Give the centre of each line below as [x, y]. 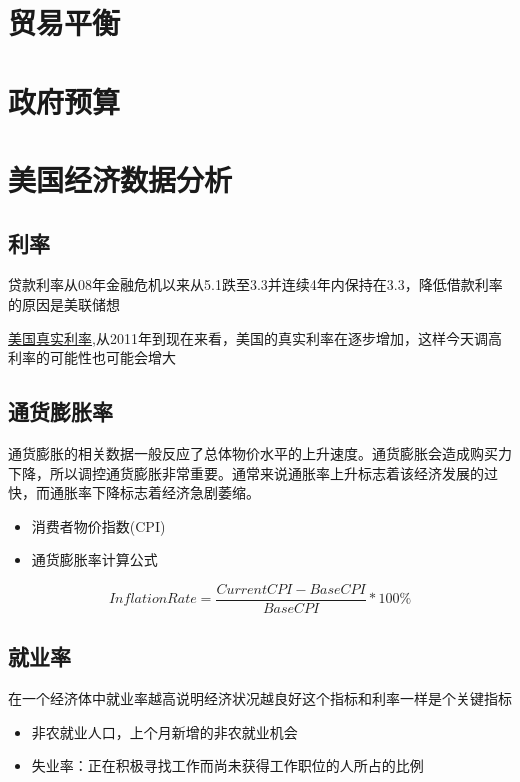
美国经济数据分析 [120, 178]
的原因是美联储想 [64, 303]
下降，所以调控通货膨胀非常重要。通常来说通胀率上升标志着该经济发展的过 [253, 472]
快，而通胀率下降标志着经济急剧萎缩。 [134, 492]
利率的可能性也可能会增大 [92, 357]
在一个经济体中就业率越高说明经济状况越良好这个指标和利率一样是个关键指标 [260, 698]
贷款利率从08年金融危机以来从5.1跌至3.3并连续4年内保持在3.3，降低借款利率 [255, 284]
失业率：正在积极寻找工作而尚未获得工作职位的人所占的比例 [227, 765]
